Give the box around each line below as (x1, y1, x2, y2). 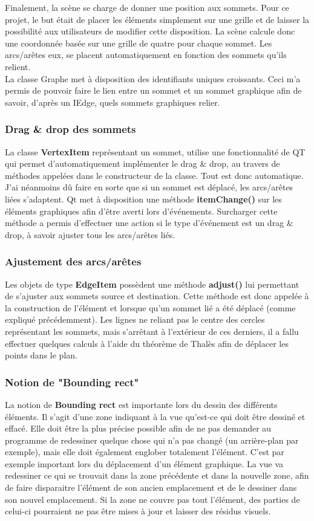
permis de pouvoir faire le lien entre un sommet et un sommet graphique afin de (5, 84, 302, 97)
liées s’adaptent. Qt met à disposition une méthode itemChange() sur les (5, 192, 282, 205)
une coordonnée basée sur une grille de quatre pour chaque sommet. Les (5, 36, 272, 49)
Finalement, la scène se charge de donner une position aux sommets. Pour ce (5, 1, 289, 13)
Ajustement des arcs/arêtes (5, 254, 142, 269)
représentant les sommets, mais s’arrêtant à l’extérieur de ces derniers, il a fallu (5, 325, 299, 337)
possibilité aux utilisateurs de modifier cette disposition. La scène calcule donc (5, 25, 295, 37)
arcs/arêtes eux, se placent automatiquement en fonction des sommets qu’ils (5, 48, 287, 61)
